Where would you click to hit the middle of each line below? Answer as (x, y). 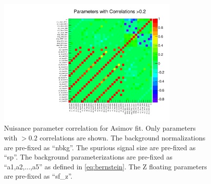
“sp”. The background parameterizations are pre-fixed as (88, 157)
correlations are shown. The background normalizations (123, 137)
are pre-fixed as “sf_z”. (38, 176)
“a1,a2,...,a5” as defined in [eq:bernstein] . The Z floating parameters (105, 166)
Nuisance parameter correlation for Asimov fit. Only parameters (100, 128)
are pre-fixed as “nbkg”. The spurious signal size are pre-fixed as (100, 147)
